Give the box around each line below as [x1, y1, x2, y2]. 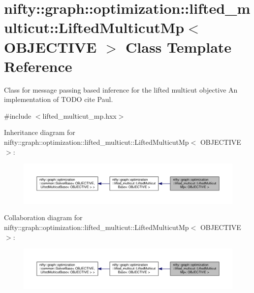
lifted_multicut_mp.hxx [42, 110, 117, 121]
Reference [4, 56, 72, 76]
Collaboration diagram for [4, 212, 83, 223]
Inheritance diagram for [4, 127, 75, 137]
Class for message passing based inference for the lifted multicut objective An [4, 84, 238, 95]
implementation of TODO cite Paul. [4, 94, 113, 104]
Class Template [126, 36, 232, 57]
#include [4, 110, 32, 121]
